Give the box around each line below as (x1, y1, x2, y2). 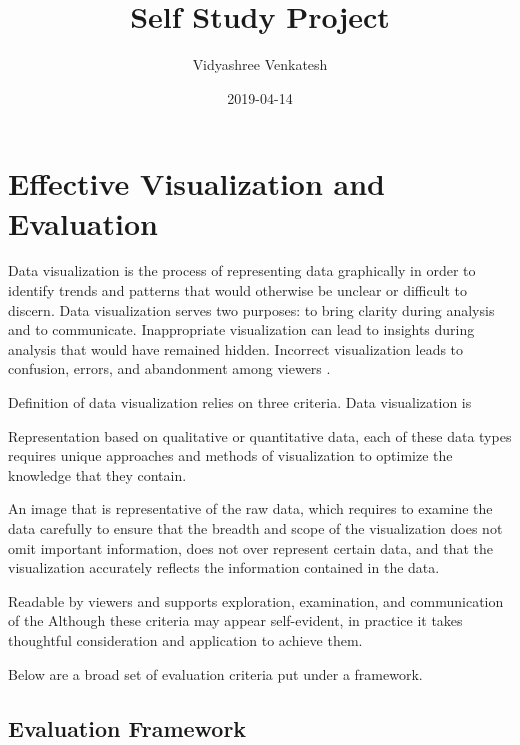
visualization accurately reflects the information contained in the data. (8, 557, 440, 578)
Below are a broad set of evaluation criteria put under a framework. (8, 663, 423, 684)
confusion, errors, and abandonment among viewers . (8, 358, 331, 379)
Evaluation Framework (8, 712, 247, 743)
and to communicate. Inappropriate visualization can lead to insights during (8, 319, 475, 340)
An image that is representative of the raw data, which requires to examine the (8, 498, 493, 519)
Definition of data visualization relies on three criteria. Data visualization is (8, 392, 472, 412)
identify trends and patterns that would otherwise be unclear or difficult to (8, 280, 467, 301)
